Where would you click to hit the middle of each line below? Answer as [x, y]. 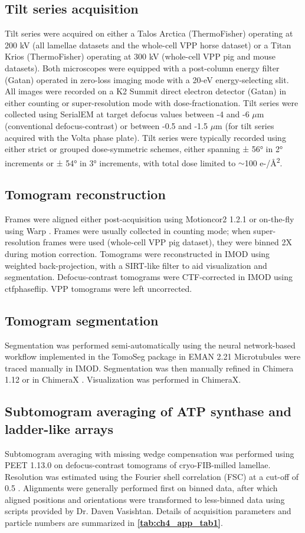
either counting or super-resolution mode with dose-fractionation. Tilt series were [152, 102]
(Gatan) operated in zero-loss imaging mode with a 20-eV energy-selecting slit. [147, 79]
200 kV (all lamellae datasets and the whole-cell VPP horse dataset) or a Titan [148, 45]
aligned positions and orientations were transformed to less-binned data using [145, 499]
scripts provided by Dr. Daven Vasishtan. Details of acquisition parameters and [148, 511]
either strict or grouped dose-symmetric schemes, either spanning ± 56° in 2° [144, 149]
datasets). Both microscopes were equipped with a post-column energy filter [142, 68]
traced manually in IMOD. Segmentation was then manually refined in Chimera [149, 368]
